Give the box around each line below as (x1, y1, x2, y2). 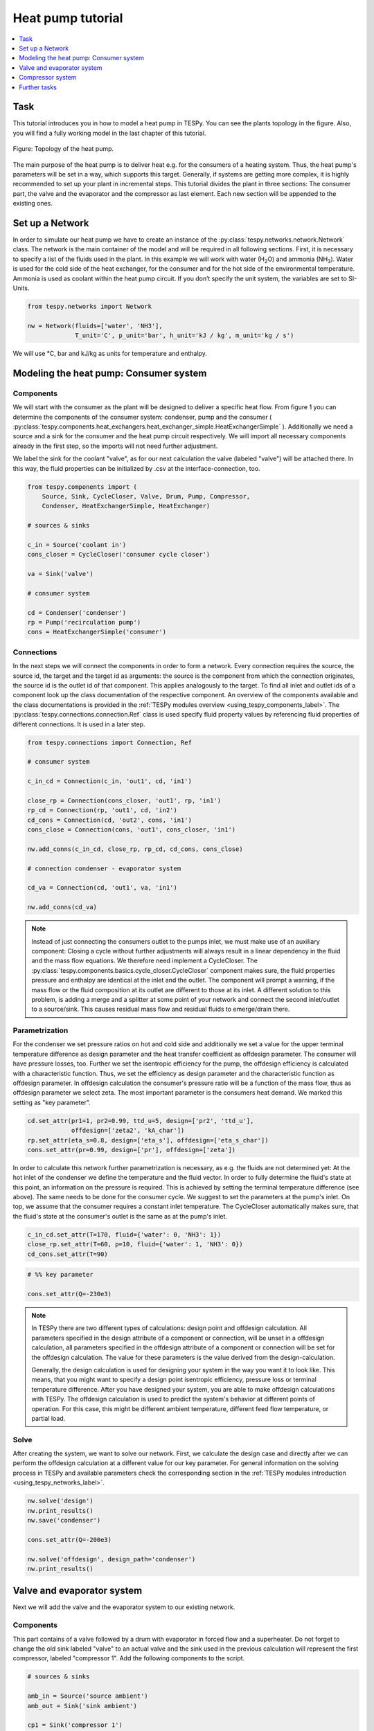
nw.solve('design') (27, 1497, 93, 1505)
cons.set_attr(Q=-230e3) (27, 1290, 112, 1298)
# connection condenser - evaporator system (27, 864, 181, 872)
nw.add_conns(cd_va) (27, 904, 97, 911)
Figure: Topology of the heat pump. (12, 145, 114, 153)
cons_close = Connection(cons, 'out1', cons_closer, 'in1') (27, 826, 236, 834)
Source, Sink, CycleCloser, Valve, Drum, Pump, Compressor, (42, 492, 251, 501)
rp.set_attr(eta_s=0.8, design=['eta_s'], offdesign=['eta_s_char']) (27, 1136, 269, 1144)
